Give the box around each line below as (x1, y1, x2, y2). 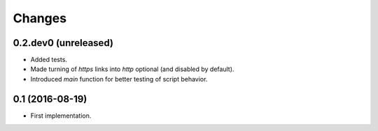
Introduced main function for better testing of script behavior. (30, 75, 208, 83)
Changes (13, 10, 66, 26)
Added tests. (30, 56, 68, 64)
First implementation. (30, 111, 92, 120)
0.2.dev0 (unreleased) (13, 37, 113, 49)
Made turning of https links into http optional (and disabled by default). (30, 65, 234, 73)
